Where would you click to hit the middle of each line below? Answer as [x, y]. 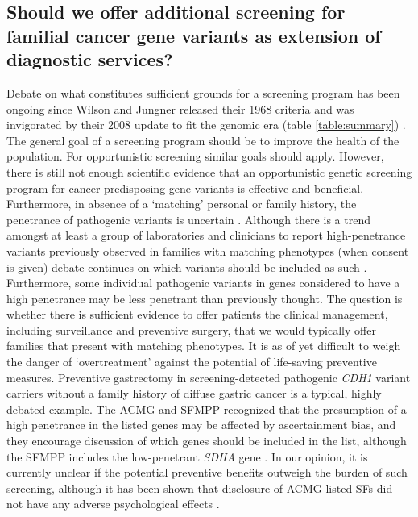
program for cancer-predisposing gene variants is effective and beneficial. [185, 188]
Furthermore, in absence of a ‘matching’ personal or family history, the [182, 204]
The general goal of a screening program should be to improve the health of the [203, 140]
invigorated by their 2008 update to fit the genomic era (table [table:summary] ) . [206, 125]
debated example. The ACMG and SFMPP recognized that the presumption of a [207, 409]
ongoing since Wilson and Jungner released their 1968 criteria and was [180, 108]
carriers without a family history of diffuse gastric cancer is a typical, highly [194, 393]
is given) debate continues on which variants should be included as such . [187, 267]
